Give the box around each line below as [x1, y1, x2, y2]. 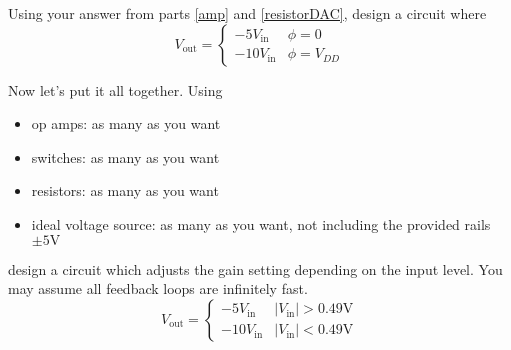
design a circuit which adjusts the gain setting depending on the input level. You [8, 258, 503, 279]
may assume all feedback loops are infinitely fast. [8, 278, 308, 299]
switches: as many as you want [31, 146, 220, 167]
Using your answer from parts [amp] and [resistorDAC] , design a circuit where [8, 3, 487, 23]
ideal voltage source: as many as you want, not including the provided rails [31, 213, 491, 234]
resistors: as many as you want [31, 180, 219, 201]
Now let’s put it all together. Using [8, 79, 223, 100]
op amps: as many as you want [31, 113, 221, 134]
